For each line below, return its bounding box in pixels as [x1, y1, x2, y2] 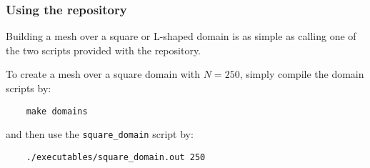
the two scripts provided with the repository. [6, 42, 201, 57]
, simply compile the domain [239, 66, 364, 81]
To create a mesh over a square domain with [6, 66, 201, 81]
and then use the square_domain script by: [6, 127, 194, 142]
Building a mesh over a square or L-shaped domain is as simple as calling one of [6, 29, 356, 44]
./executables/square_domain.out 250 [26, 152, 206, 162]
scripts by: [6, 81, 51, 95]
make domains [26, 106, 88, 117]
